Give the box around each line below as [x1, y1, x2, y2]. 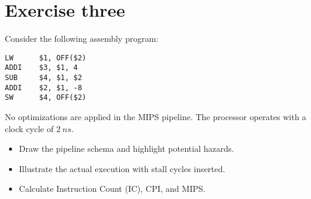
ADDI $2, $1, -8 [5, 83, 82, 92]
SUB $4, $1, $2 [5, 74, 82, 82]
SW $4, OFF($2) [5, 93, 87, 102]
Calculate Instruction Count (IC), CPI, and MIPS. [19, 182, 206, 195]
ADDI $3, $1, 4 [5, 63, 78, 72]
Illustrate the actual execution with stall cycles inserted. [19, 162, 225, 174]
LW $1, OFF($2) [5, 53, 87, 62]
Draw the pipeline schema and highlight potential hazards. [19, 142, 234, 155]
